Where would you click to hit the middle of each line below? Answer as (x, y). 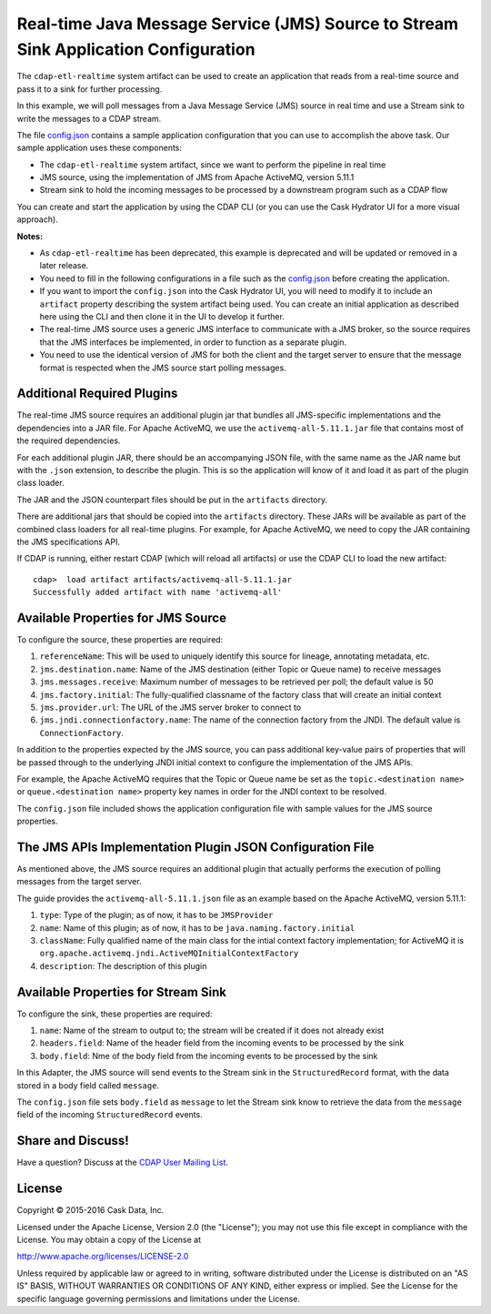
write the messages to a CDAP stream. (89, 118)
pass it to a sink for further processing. (90, 89)
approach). (37, 219)
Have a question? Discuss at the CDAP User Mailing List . (123, 1162)
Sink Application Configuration (136, 49)
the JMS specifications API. (68, 541)
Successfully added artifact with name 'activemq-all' (158, 592)
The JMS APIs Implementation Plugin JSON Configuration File (195, 847)
